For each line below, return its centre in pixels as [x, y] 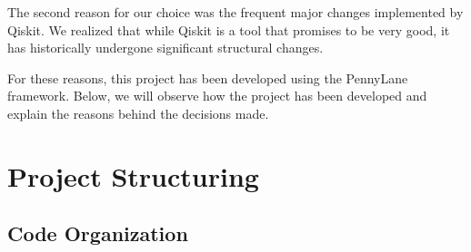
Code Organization [98, 233]
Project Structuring [133, 175]
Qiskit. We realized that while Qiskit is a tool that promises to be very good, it [229, 29]
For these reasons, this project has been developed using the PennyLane [208, 78]
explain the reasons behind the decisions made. [138, 113]
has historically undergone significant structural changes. [165, 48]
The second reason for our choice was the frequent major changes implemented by [235, 12]
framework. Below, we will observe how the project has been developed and [217, 96]
